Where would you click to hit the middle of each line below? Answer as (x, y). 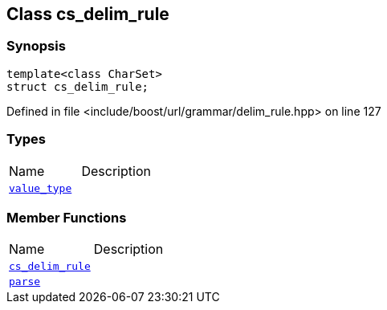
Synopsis (36, 46)
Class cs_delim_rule (88, 14)
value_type (41, 188)
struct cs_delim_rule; (78, 86)
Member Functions (67, 217)
